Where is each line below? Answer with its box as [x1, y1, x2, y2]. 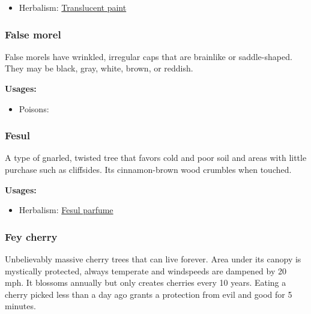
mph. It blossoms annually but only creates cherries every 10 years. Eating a [5, 276, 286, 289]
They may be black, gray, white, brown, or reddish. [5, 62, 193, 74]
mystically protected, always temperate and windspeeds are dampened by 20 [5, 264, 287, 277]
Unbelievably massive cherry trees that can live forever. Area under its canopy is [5, 253, 301, 265]
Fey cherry [5, 229, 58, 244]
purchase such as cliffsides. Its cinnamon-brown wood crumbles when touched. [5, 163, 292, 175]
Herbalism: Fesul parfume [19, 204, 113, 216]
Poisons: [19, 102, 49, 115]
